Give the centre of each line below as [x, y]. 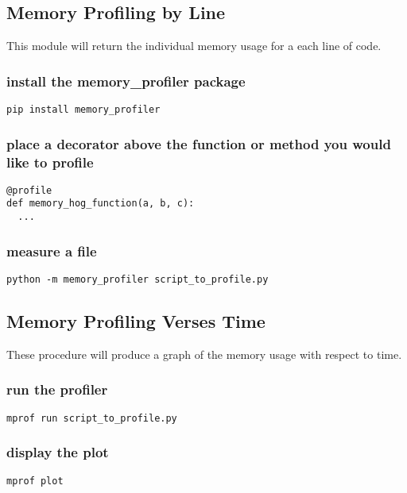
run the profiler [57, 389]
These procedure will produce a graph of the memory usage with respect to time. [204, 354]
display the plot [58, 452]
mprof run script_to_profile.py [92, 418]
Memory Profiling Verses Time [136, 321]
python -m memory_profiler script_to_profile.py [138, 279]
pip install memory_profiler [83, 110]
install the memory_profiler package [126, 81]
